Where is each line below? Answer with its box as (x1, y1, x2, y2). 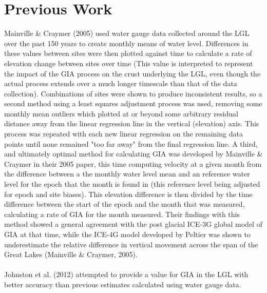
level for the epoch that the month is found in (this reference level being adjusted (4, 179, 260, 189)
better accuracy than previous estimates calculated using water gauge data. (4, 279, 241, 289)
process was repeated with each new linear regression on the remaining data (4, 128, 243, 139)
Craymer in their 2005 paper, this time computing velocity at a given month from (4, 158, 262, 169)
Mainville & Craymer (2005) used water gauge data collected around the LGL (4, 28, 250, 38)
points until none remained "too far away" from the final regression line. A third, (4, 138, 258, 149)
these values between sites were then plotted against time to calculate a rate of (4, 48, 252, 58)
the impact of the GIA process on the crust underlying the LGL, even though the (4, 68, 261, 79)
